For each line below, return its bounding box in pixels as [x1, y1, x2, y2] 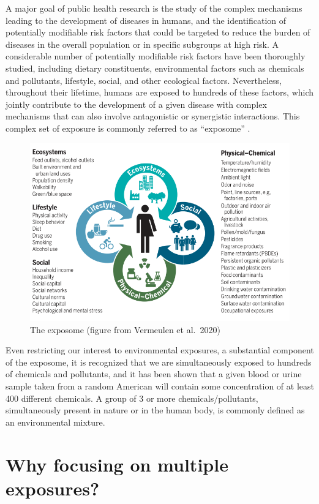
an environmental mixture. [6, 415, 105, 428]
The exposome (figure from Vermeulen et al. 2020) [30, 323, 220, 336]
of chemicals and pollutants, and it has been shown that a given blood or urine [6, 367, 302, 380]
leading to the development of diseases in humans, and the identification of [6, 13, 287, 26]
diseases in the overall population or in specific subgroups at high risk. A [6, 37, 279, 50]
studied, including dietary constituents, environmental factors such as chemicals [6, 61, 304, 74]
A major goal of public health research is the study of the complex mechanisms [6, 2, 302, 14]
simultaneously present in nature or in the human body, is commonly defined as [6, 404, 305, 416]
